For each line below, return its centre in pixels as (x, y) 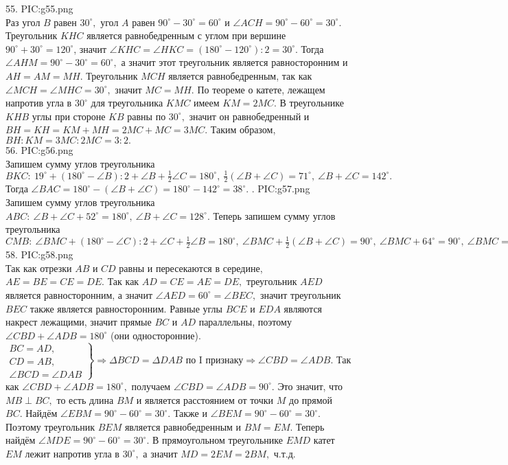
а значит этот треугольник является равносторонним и (234, 62)
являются (303, 308)
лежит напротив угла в (72, 453)
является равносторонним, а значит (79, 294)
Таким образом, (243, 129)
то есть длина (85, 399)
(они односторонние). (156, 335)
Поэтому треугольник (50, 426)
